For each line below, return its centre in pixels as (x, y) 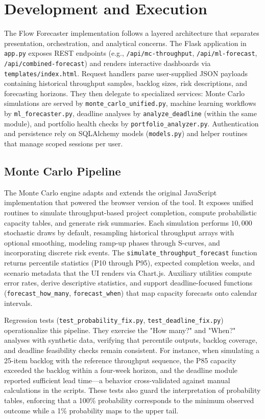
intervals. (18, 303)
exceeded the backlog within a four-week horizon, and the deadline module (121, 370)
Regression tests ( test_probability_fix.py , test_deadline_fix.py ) (114, 320)
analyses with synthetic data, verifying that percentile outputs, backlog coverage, (131, 340)
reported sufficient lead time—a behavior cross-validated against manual (117, 380)
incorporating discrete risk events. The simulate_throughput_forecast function (131, 252)
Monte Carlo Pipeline (63, 171)
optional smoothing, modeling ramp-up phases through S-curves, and (112, 242)
